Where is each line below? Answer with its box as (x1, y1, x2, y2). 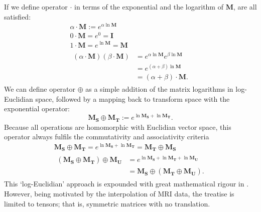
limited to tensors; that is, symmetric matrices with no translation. (4, 198, 210, 208)
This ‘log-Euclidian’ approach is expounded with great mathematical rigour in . (4, 178, 249, 189)
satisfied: (4, 11, 31, 22)
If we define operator (4, 2, 68, 12)
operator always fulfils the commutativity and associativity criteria (4, 131, 209, 142)
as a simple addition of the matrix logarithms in (85, 84, 233, 94)
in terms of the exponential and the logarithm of (74, 2, 223, 12)
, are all (233, 2, 257, 12)
